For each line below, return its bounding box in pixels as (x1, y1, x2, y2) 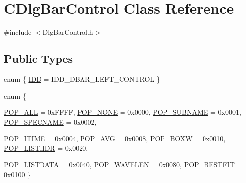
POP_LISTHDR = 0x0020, (4, 143, 88, 153)
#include (4, 27, 32, 37)
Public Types (4, 51, 73, 66)
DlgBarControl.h (42, 27, 93, 37)
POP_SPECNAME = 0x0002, (4, 116, 97, 127)
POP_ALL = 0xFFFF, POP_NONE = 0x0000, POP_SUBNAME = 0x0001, (4, 107, 241, 117)
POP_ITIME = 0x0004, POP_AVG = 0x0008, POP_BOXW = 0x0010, (4, 133, 226, 144)
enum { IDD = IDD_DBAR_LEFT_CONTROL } (4, 73, 160, 84)
